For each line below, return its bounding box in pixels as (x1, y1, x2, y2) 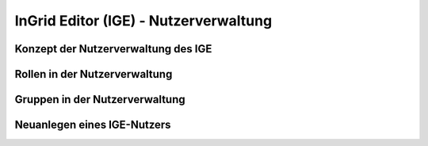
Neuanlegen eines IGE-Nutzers (14, 118, 171, 132)
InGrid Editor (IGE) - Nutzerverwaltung (14, 12, 273, 29)
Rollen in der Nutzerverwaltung (14, 67, 173, 81)
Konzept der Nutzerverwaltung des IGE (14, 42, 212, 56)
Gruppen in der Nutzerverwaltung (14, 93, 185, 106)
